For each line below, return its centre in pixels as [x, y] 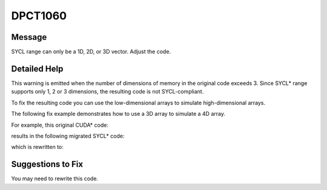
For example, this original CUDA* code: [60, 125]
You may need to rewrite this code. [55, 179]
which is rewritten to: [37, 147]
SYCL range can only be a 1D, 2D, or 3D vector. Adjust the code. [91, 52]
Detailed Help [37, 68]
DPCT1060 [39, 16]
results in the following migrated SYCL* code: [68, 136]
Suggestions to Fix [47, 164]
